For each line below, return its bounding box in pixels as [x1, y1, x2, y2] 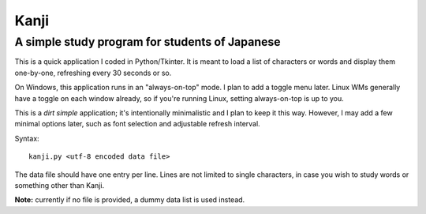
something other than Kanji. [14, 180, 105, 190]
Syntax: [14, 133, 39, 143]
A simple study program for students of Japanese [14, 35, 281, 49]
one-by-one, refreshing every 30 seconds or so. [14, 68, 172, 77]
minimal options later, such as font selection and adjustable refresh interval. [14, 119, 260, 129]
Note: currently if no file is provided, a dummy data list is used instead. [14, 195, 245, 205]
